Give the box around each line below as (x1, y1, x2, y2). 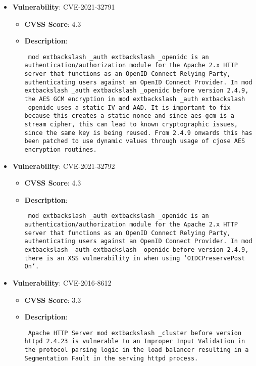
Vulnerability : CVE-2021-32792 (12, 160, 115, 171)
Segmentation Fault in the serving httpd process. (24, 354, 198, 362)
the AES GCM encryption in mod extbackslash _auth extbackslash (24, 96, 245, 103)
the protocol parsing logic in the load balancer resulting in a (24, 346, 249, 354)
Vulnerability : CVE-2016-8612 (12, 278, 112, 288)
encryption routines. (24, 146, 97, 153)
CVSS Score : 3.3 (24, 294, 81, 305)
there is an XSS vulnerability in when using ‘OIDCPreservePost (24, 254, 245, 262)
